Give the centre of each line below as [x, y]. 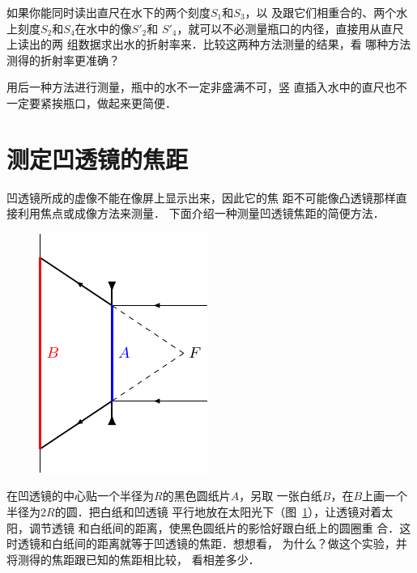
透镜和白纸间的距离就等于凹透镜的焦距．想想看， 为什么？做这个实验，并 [212, 543]
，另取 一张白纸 [281, 496]
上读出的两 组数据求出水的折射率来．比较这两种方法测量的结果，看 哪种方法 [209, 44]
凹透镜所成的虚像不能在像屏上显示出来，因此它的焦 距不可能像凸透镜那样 [201, 197]
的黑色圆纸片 [196, 496]
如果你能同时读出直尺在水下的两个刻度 [109, 12]
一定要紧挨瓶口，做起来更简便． [91, 102]
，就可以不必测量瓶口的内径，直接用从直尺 [290, 28]
